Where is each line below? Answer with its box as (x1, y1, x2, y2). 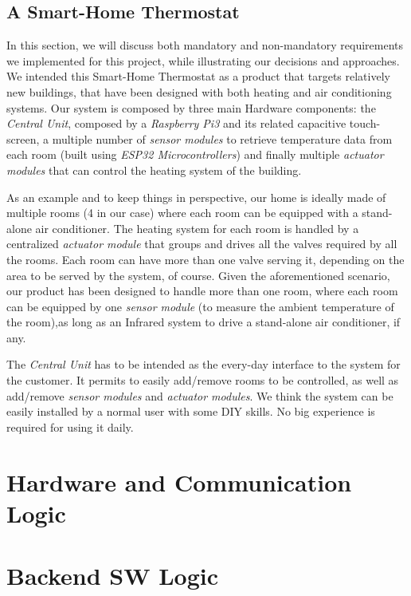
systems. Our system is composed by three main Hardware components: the (6, 99, 376, 116)
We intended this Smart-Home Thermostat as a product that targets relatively (6, 68, 390, 85)
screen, (6, 130, 40, 147)
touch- (349, 115, 381, 132)
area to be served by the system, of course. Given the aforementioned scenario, (6, 266, 390, 283)
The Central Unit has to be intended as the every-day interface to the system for (6, 356, 401, 373)
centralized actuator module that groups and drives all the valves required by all (6, 235, 397, 252)
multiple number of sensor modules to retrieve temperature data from (52, 130, 393, 147)
